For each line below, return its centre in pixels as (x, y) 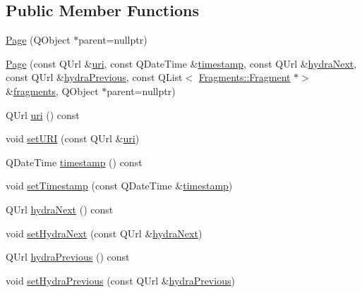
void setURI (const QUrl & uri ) (73, 138)
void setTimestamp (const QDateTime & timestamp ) (119, 186)
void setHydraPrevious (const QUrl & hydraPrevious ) (120, 280)
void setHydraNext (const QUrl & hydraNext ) (104, 233)
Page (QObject (38, 40)
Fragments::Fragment (245, 77)
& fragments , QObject (52, 91)
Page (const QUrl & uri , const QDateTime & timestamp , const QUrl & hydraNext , (181, 63)
